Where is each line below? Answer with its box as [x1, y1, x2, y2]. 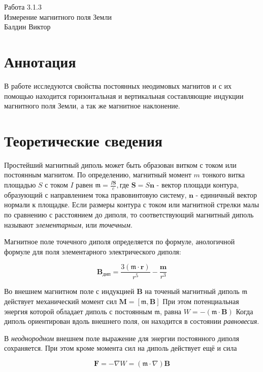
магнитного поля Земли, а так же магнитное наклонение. [4, 100, 180, 111]
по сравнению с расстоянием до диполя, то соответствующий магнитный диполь [4, 209, 254, 220]
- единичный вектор [195, 189, 257, 200]
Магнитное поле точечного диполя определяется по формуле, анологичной [4, 236, 235, 247]
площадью [4, 179, 36, 190]
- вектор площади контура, [156, 179, 239, 190]
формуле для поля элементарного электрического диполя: [4, 246, 181, 256]
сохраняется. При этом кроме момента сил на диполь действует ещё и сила [4, 343, 237, 353]
